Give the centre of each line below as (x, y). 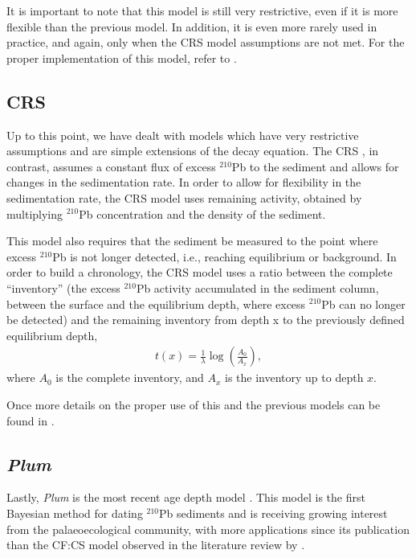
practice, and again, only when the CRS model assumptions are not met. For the (206, 42)
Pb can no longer (363, 304)
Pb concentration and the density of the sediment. (202, 213)
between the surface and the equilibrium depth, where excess (156, 304)
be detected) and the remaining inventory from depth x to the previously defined (206, 320)
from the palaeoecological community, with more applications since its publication (208, 529)
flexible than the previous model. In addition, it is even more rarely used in (192, 26)
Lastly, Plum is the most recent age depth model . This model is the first (186, 497)
